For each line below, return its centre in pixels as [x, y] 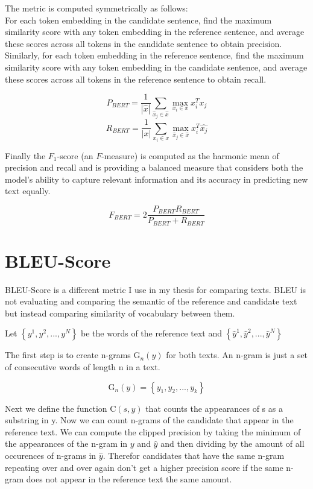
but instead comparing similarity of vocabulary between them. [120, 313]
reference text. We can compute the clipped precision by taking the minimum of [153, 431]
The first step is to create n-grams [68, 355]
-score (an [75, 155]
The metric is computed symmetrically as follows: [96, 8]
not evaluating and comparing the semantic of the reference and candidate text [151, 301]
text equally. [28, 191]
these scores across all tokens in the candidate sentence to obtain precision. [144, 43]
